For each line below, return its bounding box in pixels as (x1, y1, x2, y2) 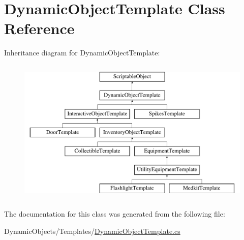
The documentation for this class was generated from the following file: (4, 208, 225, 219)
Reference (4, 18, 75, 39)
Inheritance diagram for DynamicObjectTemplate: (4, 47, 160, 58)
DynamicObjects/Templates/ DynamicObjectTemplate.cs (4, 225, 180, 236)
